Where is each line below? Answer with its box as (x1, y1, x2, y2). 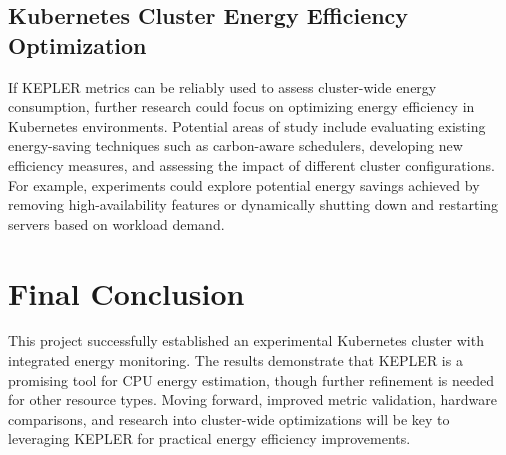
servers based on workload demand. (8, 213, 225, 234)
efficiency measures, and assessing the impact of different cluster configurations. (8, 154, 495, 175)
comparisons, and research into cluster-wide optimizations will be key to (8, 408, 450, 429)
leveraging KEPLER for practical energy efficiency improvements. (8, 428, 411, 449)
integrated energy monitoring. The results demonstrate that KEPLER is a (8, 350, 463, 371)
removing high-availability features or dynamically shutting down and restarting (8, 194, 499, 215)
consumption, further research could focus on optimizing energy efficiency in (8, 96, 475, 117)
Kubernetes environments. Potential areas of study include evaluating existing (8, 115, 486, 136)
